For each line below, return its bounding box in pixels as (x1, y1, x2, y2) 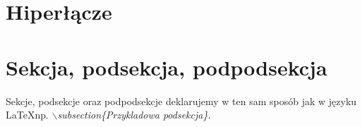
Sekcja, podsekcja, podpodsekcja (6, 52, 327, 81)
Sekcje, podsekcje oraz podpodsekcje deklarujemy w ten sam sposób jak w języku (6, 93, 357, 108)
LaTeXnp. (6, 107, 49, 122)
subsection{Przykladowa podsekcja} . (57, 107, 211, 122)
